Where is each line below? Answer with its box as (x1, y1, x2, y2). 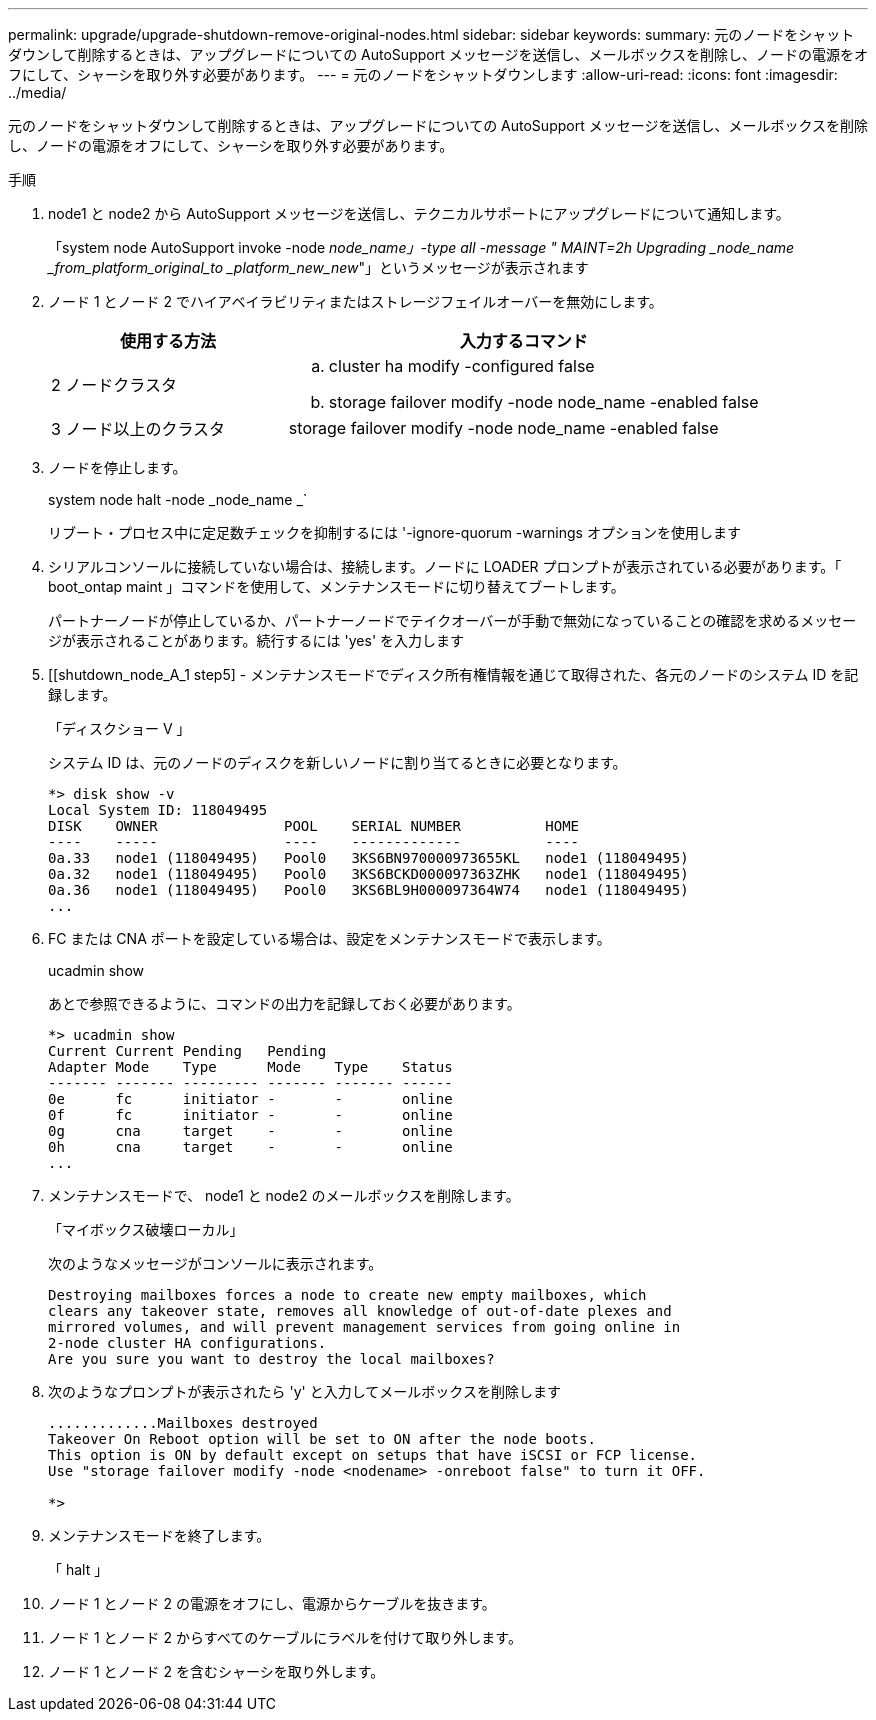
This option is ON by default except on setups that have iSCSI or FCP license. (48, 1447, 698, 1463)
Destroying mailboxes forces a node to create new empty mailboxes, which (48, 1287, 647, 1303)
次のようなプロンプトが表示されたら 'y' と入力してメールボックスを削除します (48, 1383, 561, 1400)
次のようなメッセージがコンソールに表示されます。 (48, 1255, 383, 1272)
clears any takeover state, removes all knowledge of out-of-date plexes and (48, 1303, 672, 1319)
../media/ (8, 84, 67, 101)
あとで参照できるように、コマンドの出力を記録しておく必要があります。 (48, 995, 521, 1012)
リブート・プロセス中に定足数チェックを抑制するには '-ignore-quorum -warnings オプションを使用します (48, 524, 741, 541)
